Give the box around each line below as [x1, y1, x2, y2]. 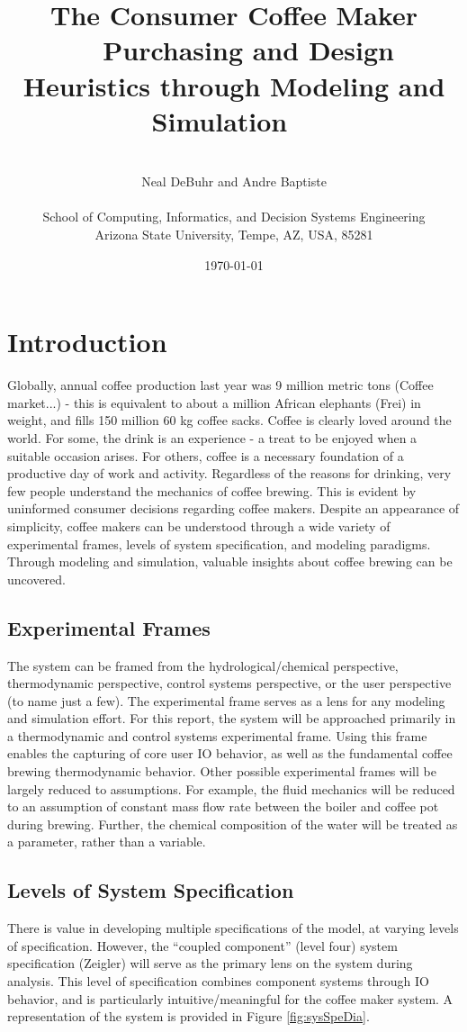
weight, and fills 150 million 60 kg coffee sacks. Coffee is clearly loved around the [7, 411, 452, 430]
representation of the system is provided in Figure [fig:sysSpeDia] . [7, 1007, 370, 1026]
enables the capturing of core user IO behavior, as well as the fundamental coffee [7, 744, 453, 763]
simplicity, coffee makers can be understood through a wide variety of [7, 516, 391, 535]
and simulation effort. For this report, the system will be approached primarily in [7, 709, 456, 728]
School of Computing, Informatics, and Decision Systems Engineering [42, 207, 426, 226]
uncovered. [7, 569, 66, 588]
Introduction [7, 323, 167, 360]
